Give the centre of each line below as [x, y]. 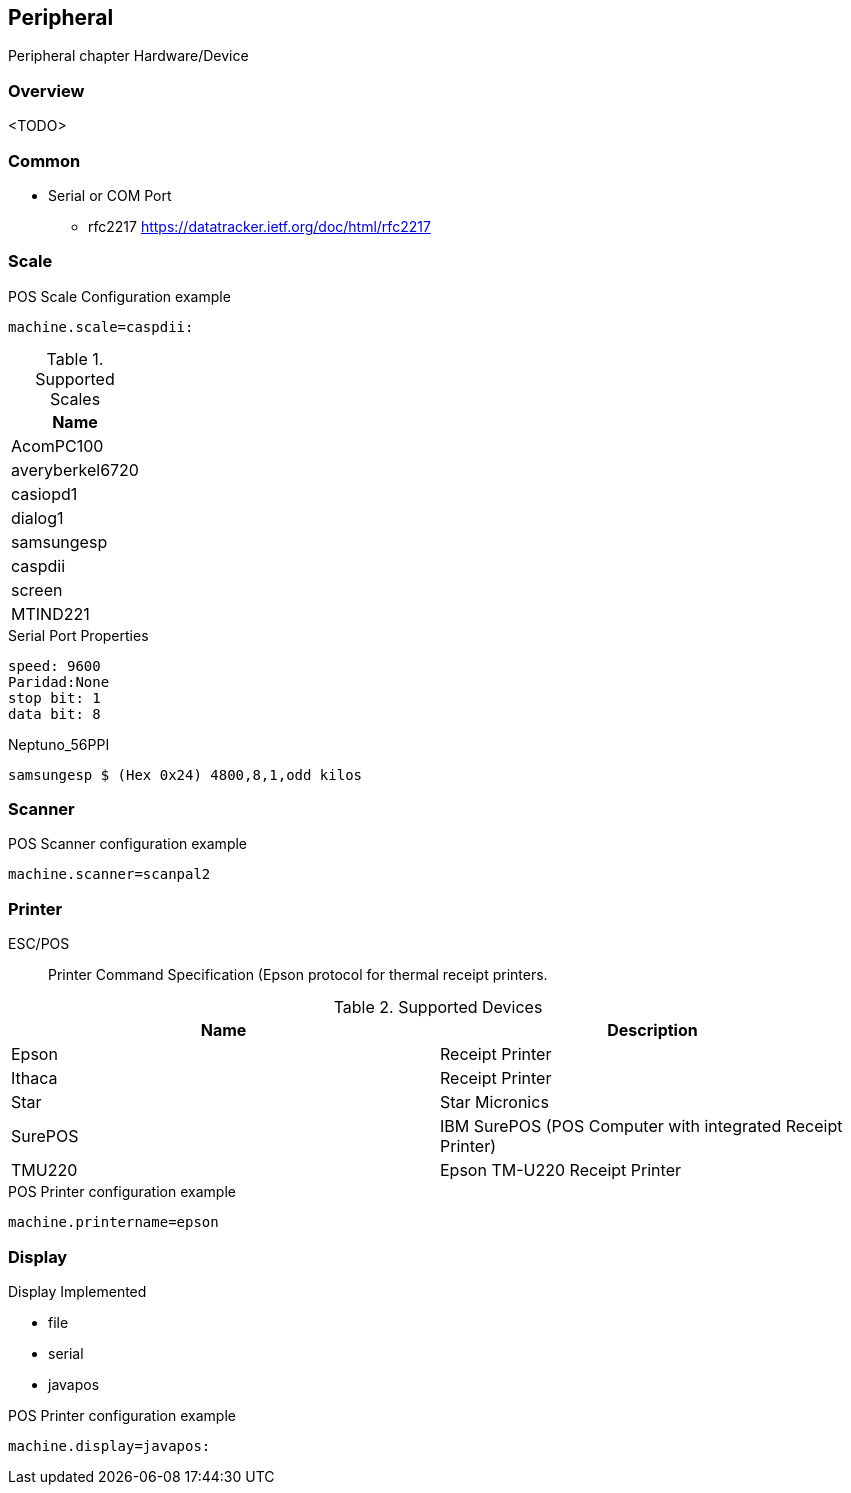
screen [37, 589]
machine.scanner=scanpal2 [109, 874]
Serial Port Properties [78, 635]
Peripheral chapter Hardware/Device [128, 56]
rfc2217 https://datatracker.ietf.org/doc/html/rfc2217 [259, 226]
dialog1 [37, 517]
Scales [75, 398]
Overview [46, 90]
